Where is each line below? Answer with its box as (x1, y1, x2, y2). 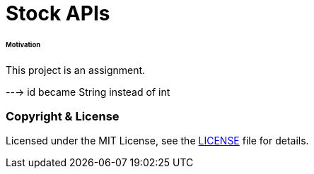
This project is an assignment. (6, 63, 146, 76)
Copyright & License (6, 109, 120, 124)
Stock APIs (6, 1, 110, 25)
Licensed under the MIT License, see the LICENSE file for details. (6, 135, 309, 147)
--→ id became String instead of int (6, 85, 170, 98)
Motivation (6, 40, 40, 49)
